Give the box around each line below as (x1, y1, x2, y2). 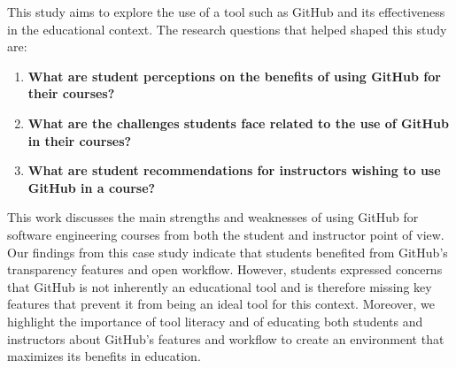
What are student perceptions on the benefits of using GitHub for (27, 66, 441, 85)
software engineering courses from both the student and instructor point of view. (7, 225, 444, 243)
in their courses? (27, 131, 132, 149)
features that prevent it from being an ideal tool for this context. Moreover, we (7, 295, 435, 313)
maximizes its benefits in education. (7, 347, 201, 365)
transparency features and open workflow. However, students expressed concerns (7, 260, 443, 279)
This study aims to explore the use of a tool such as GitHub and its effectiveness (7, 3, 445, 20)
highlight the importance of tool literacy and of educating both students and (7, 311, 423, 330)
